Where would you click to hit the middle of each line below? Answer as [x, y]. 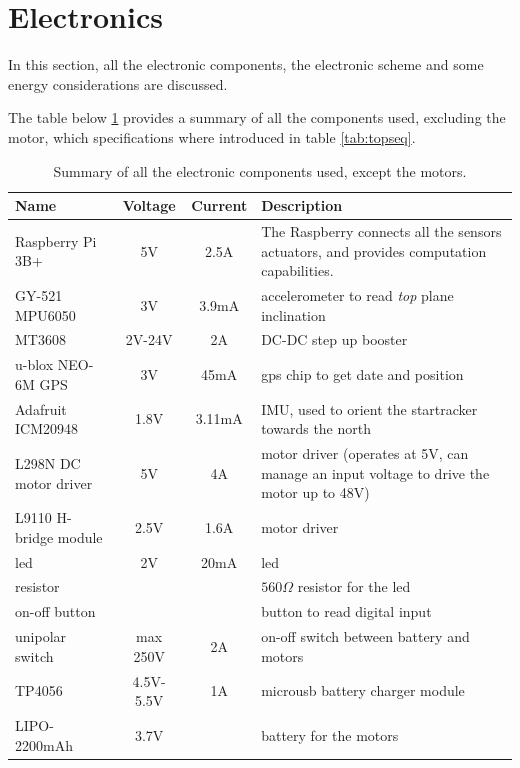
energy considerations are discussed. [118, 83]
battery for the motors [330, 734]
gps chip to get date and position [362, 374]
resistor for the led [354, 586]
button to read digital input [346, 611]
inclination [293, 314]
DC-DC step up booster [334, 339]
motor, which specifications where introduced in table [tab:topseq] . [212, 136]
